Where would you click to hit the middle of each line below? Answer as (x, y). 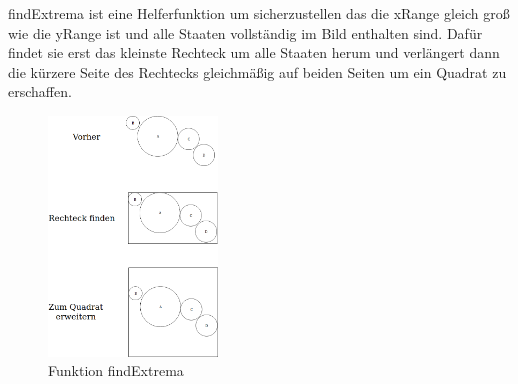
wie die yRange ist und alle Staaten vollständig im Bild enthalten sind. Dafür (245, 32)
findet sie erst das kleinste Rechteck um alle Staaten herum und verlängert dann (254, 52)
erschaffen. (40, 91)
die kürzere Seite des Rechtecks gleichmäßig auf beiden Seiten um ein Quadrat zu (257, 71)
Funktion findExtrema (116, 370)
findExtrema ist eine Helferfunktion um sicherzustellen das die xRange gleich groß (259, 13)
